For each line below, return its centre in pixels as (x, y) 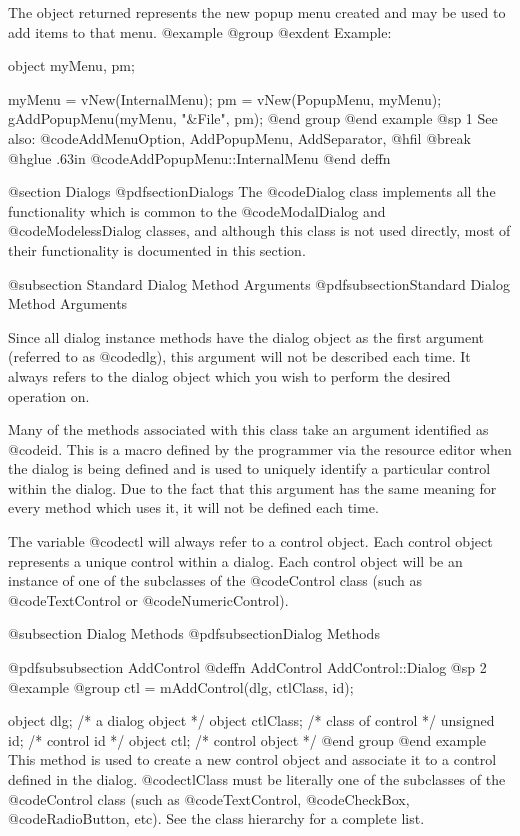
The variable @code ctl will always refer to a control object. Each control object (250, 541)
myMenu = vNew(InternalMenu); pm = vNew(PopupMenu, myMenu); (225, 98)
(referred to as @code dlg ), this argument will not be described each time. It (239, 356)
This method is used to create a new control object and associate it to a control (252, 759)
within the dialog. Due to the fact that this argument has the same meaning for (252, 487)
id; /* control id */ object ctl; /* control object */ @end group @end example (247, 739)
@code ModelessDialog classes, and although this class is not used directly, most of (259, 230)
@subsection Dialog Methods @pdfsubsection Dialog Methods (194, 633)
